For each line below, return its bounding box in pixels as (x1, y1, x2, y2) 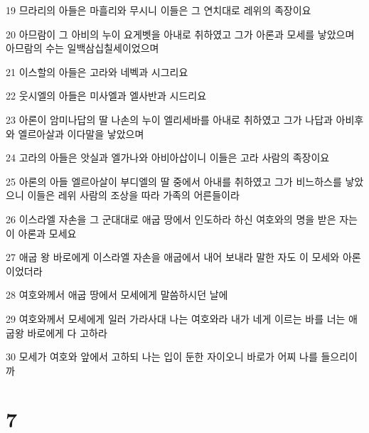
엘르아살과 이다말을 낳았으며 (18, 126, 144, 141)
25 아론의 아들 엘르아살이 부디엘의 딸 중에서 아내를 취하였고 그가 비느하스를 (6, 173, 342, 188)
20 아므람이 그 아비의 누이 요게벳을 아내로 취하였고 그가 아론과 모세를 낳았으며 (6, 26, 355, 41)
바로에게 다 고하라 (27, 325, 107, 340)
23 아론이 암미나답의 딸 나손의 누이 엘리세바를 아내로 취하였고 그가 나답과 (6, 112, 333, 127)
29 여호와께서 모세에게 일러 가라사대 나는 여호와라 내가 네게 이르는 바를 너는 (6, 311, 346, 326)
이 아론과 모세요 (6, 225, 77, 240)
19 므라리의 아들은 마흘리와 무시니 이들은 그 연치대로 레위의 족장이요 (6, 3, 311, 17)
